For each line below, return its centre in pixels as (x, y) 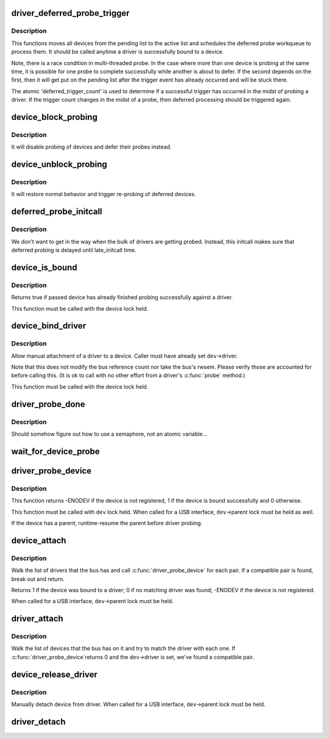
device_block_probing (54, 117)
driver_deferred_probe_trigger (71, 13)
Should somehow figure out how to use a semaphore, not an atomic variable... (109, 434)
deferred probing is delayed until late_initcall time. (74, 250)
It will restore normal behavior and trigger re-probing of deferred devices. (104, 194)
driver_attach (37, 619)
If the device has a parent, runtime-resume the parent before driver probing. (107, 523)
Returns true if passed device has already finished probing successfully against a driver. (122, 297)
